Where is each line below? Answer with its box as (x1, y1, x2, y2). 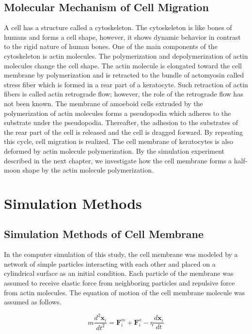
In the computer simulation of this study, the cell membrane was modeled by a (4, 249, 238, 259)
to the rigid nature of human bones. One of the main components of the (4, 41, 218, 51)
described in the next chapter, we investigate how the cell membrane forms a (4, 155, 232, 165)
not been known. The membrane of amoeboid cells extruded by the (4, 98, 203, 108)
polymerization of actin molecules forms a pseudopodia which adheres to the (4, 108, 231, 118)
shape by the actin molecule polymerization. (22, 165, 154, 175)
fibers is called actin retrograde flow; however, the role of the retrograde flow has (4, 89, 243, 99)
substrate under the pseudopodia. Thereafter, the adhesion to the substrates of (4, 117, 238, 127)
